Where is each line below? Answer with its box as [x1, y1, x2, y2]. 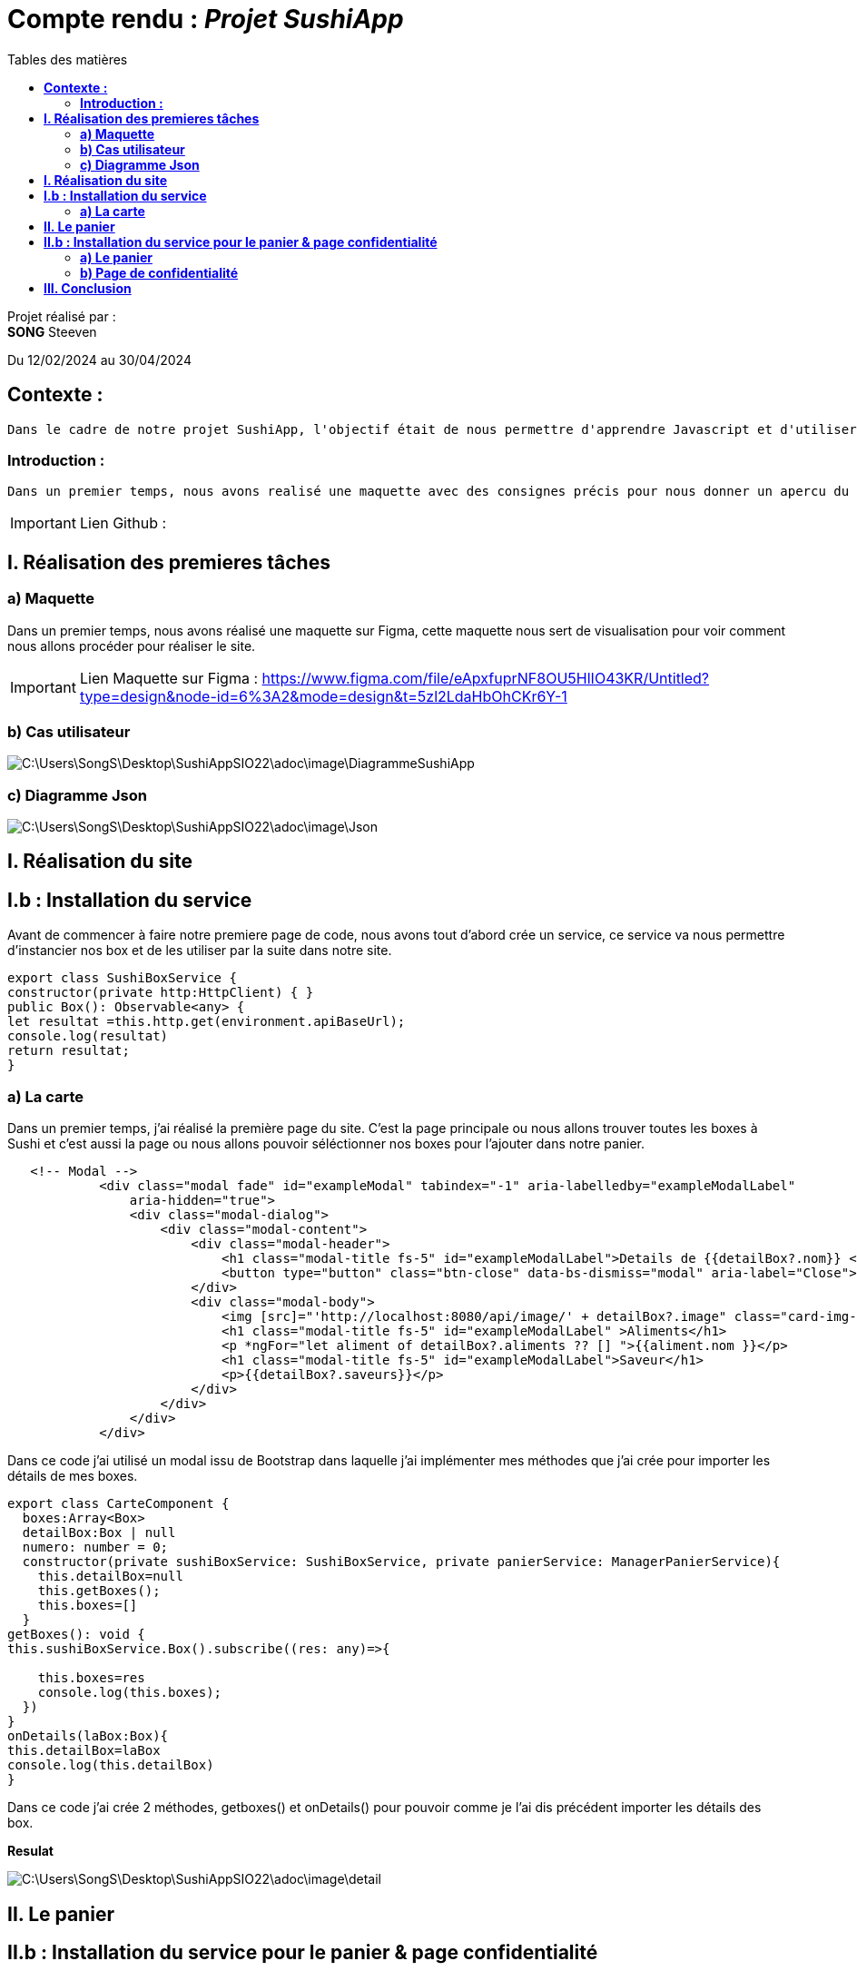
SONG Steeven [7, 323, 97, 340]
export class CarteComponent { [7, 1496, 230, 1512]
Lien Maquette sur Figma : [79, 668, 259, 687]
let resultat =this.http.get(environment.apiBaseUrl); [7, 1014, 406, 1030]
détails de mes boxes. [7, 1468, 138, 1484]
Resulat [7, 1843, 54, 1859]
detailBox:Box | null [22, 1525, 176, 1541]
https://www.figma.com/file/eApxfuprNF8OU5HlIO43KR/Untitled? [261, 668, 710, 687]
